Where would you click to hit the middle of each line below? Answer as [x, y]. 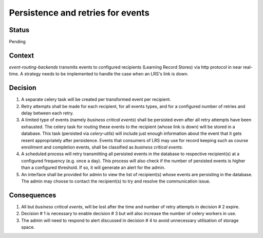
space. [28, 227]
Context [21, 55]
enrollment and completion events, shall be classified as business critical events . [102, 147]
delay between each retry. [47, 113]
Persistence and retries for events [79, 13]
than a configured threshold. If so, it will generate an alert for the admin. [93, 167]
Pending [18, 42]
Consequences [33, 195]
